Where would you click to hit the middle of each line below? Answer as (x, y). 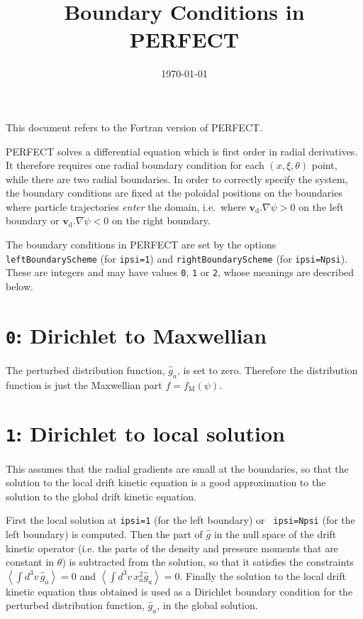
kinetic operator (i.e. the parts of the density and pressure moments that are (172, 548)
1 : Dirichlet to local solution (146, 433)
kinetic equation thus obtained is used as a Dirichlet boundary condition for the (179, 591)
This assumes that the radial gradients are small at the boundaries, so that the (177, 468)
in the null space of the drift (275, 533)
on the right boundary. (161, 220)
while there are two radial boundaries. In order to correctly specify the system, (177, 179)
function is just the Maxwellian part (84, 384)
